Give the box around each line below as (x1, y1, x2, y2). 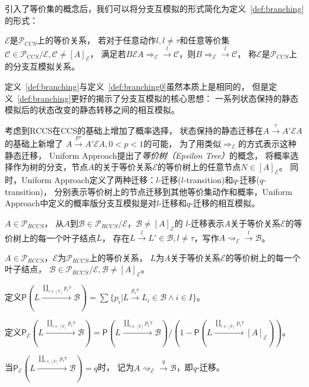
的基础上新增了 (5, 137, 63, 149)
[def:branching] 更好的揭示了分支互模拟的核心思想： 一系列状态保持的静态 (17, 92, 298, 104)
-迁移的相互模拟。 (190, 197, 260, 209)
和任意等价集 (179, 34, 230, 46)
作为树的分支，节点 (12, 161, 88, 173)
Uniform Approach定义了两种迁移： (21, 173, 156, 185)
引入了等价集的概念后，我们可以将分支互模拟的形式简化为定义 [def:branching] (5, 2, 304, 14)
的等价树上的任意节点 (157, 161, 241, 173)
